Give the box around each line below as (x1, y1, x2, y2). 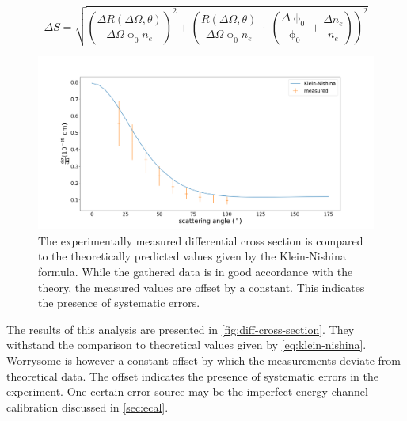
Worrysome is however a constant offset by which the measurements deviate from (6, 351, 401, 368)
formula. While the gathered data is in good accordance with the (38, 263, 353, 279)
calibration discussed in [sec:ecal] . (6, 398, 169, 415)
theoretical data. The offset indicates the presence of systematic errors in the (6, 367, 378, 384)
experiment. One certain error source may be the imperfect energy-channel (6, 383, 368, 400)
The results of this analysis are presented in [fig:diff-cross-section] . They (6, 320, 355, 337)
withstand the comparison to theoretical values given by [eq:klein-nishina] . (6, 336, 367, 353)
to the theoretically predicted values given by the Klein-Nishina (38, 248, 346, 264)
